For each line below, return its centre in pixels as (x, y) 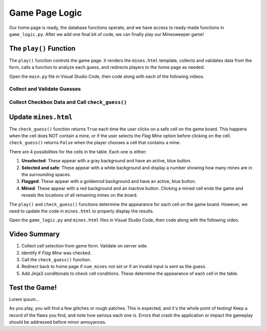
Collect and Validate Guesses (45, 89)
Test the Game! (33, 287)
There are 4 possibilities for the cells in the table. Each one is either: (78, 151)
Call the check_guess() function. (56, 260)
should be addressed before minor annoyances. (58, 322)
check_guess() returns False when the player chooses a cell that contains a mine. (95, 143)
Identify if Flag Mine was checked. (56, 253)
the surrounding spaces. (46, 174)
